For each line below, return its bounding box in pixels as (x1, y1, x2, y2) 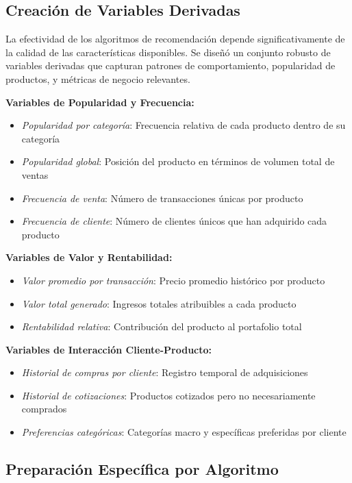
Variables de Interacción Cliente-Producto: (5, 342, 212, 356)
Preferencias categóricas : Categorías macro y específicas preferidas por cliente (21, 425, 347, 439)
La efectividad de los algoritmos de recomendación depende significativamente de (5, 32, 345, 46)
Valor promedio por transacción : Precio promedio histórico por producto (21, 273, 325, 287)
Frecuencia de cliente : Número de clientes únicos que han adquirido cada (21, 214, 327, 228)
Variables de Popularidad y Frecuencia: (5, 95, 194, 109)
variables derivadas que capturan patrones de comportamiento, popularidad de (5, 58, 336, 73)
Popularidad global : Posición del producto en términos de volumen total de (21, 154, 335, 169)
